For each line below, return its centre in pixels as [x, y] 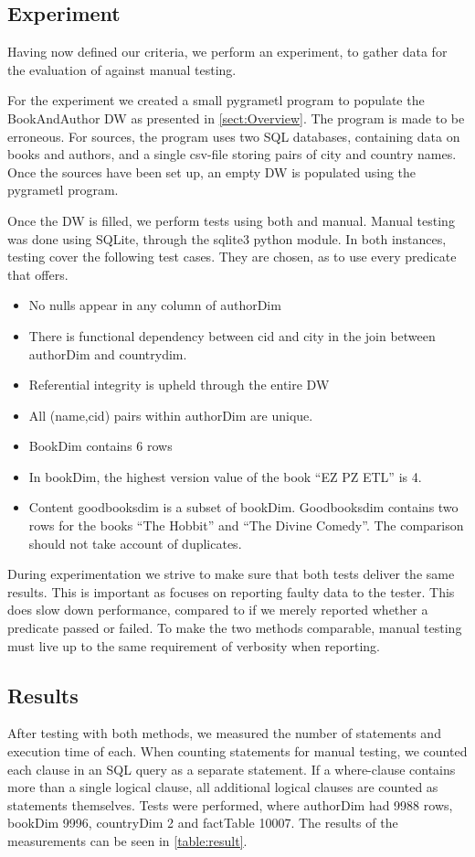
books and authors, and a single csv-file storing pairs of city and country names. [232, 154]
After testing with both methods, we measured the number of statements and [224, 733]
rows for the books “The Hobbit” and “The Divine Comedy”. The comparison [246, 525]
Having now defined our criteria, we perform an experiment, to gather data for [227, 52]
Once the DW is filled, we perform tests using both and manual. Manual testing [231, 220]
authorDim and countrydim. [108, 354]
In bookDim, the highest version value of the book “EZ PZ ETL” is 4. [225, 476]
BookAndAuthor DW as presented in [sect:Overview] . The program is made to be [236, 118]
